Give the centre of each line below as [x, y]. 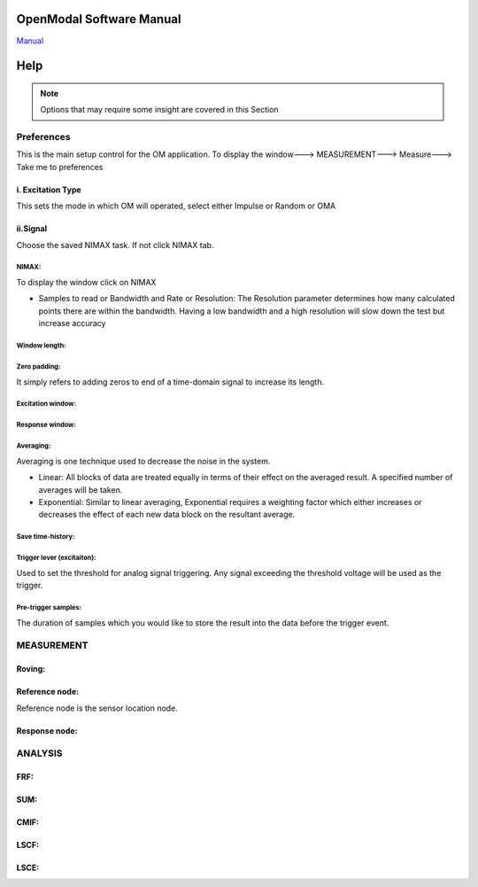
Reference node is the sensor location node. [97, 708]
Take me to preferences [60, 167]
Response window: [46, 425]
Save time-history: [46, 537]
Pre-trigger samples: [49, 607]
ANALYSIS [39, 753]
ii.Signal [32, 229]
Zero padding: [39, 366]
